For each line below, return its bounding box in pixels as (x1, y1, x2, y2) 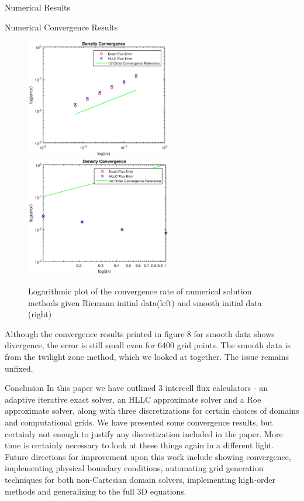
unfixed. (5, 362, 33, 374)
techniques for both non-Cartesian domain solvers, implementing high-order (5, 473, 275, 485)
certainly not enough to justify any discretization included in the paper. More (5, 427, 283, 440)
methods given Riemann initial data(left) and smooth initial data (28, 296, 262, 308)
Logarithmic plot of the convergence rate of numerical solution (28, 285, 252, 297)
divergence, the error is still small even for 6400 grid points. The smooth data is (5, 339, 291, 351)
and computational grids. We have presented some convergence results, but (5, 416, 274, 428)
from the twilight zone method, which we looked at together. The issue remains (5, 351, 289, 363)
